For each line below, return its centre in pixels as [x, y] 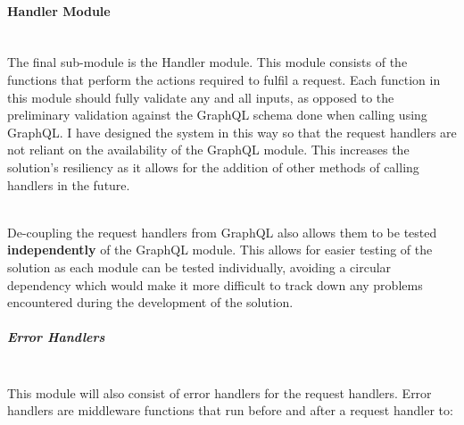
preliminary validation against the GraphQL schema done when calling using [217, 115]
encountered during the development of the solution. [150, 302]
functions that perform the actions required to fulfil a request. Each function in [224, 79]
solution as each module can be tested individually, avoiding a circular [199, 267]
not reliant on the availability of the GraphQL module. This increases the [208, 150]
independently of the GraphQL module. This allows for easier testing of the [220, 250]
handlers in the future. [69, 184]
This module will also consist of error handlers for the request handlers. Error [220, 392]
